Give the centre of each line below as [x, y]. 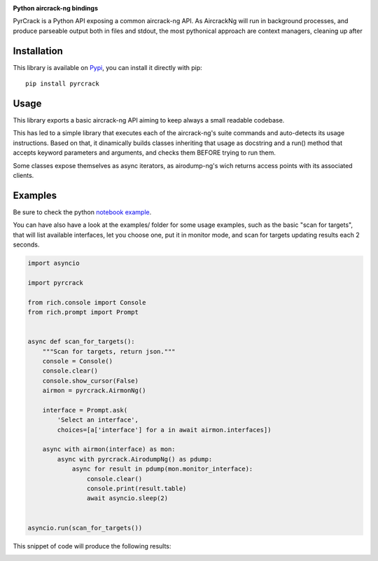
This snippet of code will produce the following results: [92, 546]
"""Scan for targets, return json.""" [109, 351]
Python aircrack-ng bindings [55, 8]
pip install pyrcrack [62, 84]
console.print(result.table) [136, 488]
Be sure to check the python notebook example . [82, 212]
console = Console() [78, 361]
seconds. [26, 244]
